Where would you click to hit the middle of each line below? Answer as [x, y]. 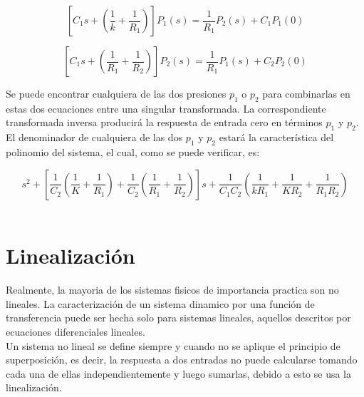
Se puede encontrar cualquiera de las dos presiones [116, 93]
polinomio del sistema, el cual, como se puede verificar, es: [133, 151]
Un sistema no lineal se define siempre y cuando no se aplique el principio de [173, 345]
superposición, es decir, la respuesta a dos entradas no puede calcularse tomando [182, 360]
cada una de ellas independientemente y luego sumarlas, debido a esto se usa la [179, 373]
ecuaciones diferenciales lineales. [76, 332]
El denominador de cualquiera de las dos [94, 137]
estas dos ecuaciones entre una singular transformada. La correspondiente [166, 108]
